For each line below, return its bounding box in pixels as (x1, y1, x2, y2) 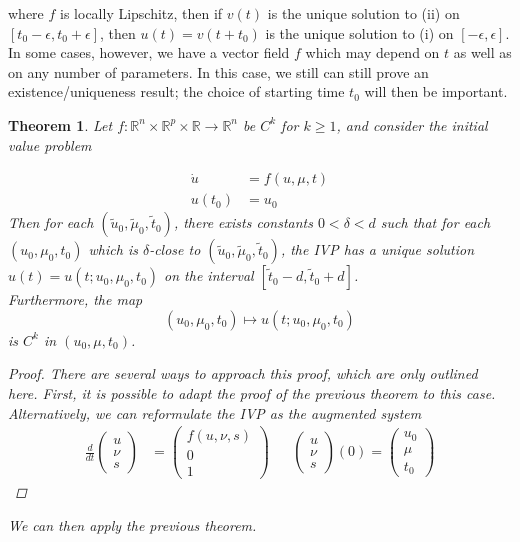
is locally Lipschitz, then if (60, 3, 223, 23)
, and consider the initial (336, 114, 488, 135)
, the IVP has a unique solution (280, 239, 475, 260)
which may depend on (305, 42, 440, 63)
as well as (453, 42, 512, 63)
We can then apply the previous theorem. (8, 514, 257, 535)
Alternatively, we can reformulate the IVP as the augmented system (8, 402, 422, 423)
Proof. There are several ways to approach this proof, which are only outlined (8, 363, 478, 384)
